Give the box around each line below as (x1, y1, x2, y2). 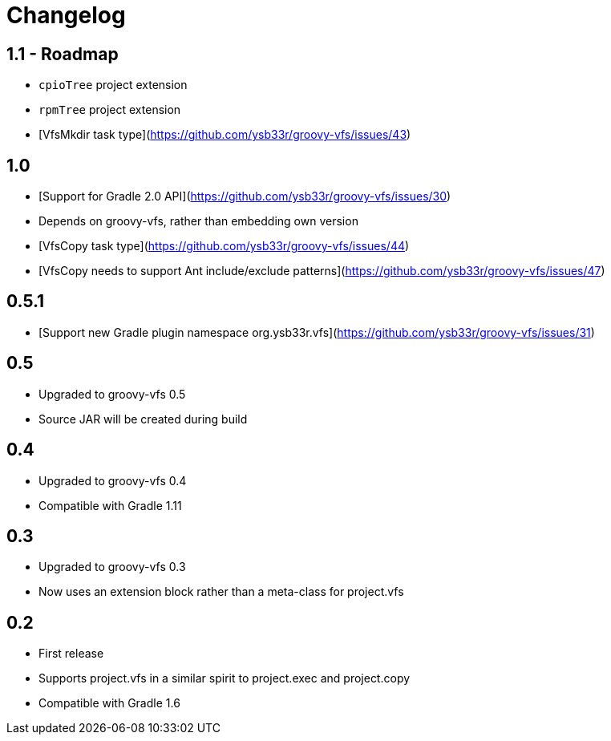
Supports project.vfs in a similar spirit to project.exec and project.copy (38, 671, 411, 686)
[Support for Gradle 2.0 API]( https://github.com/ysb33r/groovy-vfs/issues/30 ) (38, 189, 451, 204)
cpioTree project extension (38, 78, 188, 92)
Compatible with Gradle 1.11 (38, 498, 182, 512)
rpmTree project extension (38, 103, 181, 117)
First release (38, 646, 104, 661)
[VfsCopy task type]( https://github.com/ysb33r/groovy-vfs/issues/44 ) (38, 239, 410, 253)
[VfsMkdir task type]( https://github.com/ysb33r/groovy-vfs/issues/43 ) (38, 128, 411, 142)
